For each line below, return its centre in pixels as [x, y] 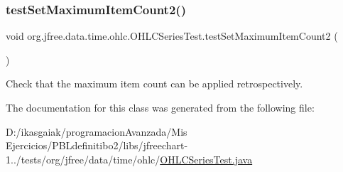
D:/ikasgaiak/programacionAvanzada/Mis [97, 131]
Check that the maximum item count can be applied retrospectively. [154, 84]
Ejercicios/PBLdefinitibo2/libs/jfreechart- [97, 145]
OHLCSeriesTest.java [206, 159]
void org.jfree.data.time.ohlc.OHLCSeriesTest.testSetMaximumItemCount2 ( [172, 36]
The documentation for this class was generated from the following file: [160, 107]
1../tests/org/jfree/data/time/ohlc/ [83, 159]
